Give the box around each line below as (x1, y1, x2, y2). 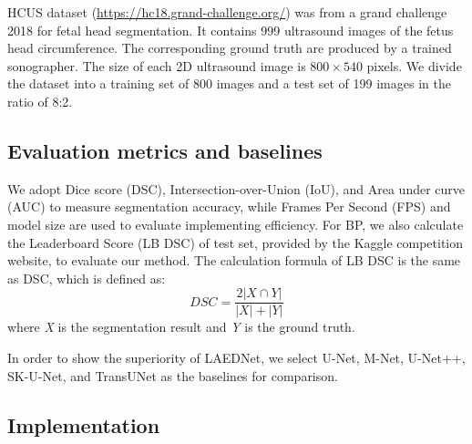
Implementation (7, 410, 160, 439)
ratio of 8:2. (7, 91, 73, 110)
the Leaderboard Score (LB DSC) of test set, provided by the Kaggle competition (7, 232, 464, 252)
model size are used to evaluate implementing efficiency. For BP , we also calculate (7, 214, 464, 233)
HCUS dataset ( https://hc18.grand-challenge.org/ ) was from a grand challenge (7, 3, 447, 21)
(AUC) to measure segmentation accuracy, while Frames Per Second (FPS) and (7, 197, 451, 216)
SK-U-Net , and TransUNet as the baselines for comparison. (7, 366, 338, 385)
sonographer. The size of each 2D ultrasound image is (7, 56, 306, 75)
